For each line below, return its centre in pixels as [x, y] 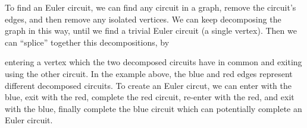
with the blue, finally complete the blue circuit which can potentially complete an [153, 108]
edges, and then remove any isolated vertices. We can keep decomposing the [143, 19]
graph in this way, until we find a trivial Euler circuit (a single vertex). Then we [151, 31]
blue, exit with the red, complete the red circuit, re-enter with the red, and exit [150, 97]
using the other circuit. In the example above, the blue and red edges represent [149, 73]
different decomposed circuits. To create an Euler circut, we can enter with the [148, 85]
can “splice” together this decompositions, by [87, 42]
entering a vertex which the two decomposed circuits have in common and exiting [153, 62]
